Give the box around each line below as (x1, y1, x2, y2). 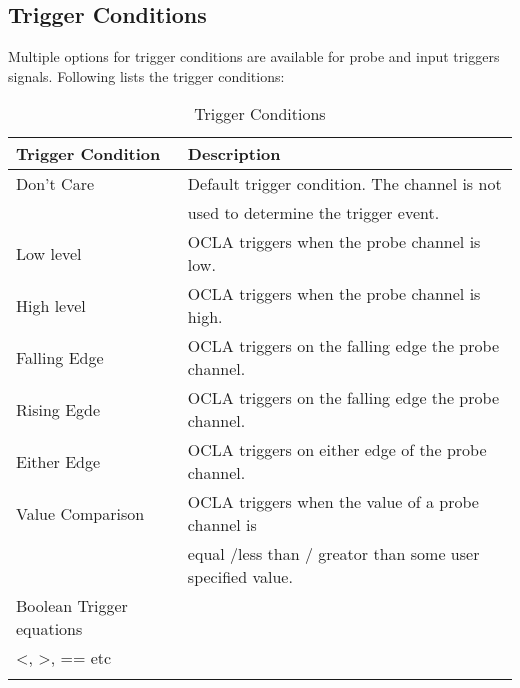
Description (187, 142, 281, 166)
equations (16, 617, 83, 641)
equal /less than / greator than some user (187, 542, 480, 566)
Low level (16, 241, 82, 265)
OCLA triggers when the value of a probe (187, 490, 479, 514)
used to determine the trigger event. (187, 201, 440, 225)
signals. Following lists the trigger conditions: (8, 65, 285, 86)
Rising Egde (16, 397, 101, 421)
